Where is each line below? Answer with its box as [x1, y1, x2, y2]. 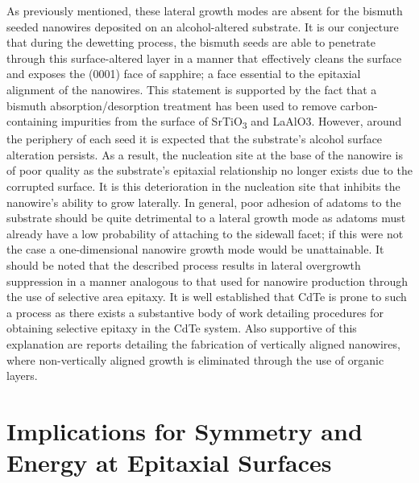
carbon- [340, 97, 378, 114]
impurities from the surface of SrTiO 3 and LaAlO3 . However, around [61, 113, 402, 131]
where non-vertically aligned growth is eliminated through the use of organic [6, 351, 384, 368]
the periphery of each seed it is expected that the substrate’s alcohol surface [6, 130, 383, 147]
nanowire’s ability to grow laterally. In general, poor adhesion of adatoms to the [6, 193, 401, 210]
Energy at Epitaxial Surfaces [6, 446, 332, 479]
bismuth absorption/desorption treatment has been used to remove [6, 97, 337, 114]
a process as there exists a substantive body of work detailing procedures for [6, 303, 384, 320]
